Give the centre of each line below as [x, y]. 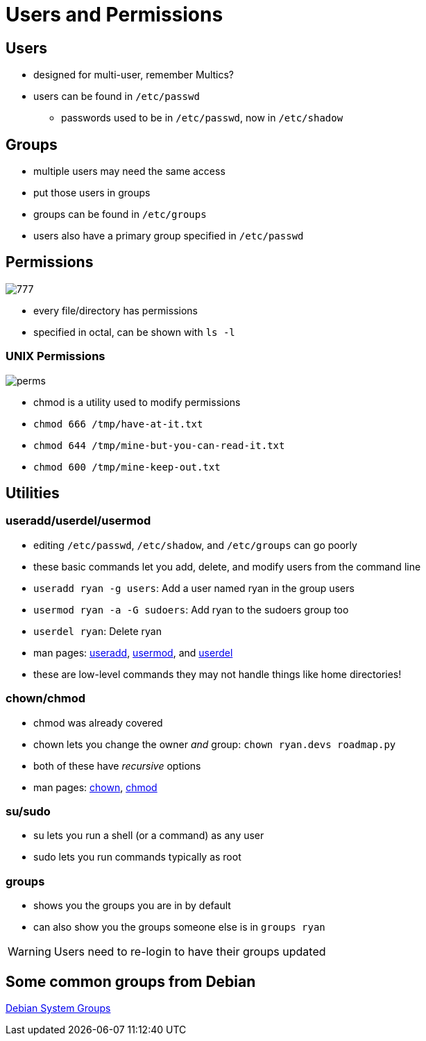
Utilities [33, 493]
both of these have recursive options [117, 765]
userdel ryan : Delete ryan [97, 631]
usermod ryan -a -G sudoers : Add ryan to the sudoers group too [191, 609]
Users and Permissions [114, 15]
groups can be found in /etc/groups [120, 214]
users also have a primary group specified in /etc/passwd [169, 236]
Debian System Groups [58, 1008]
